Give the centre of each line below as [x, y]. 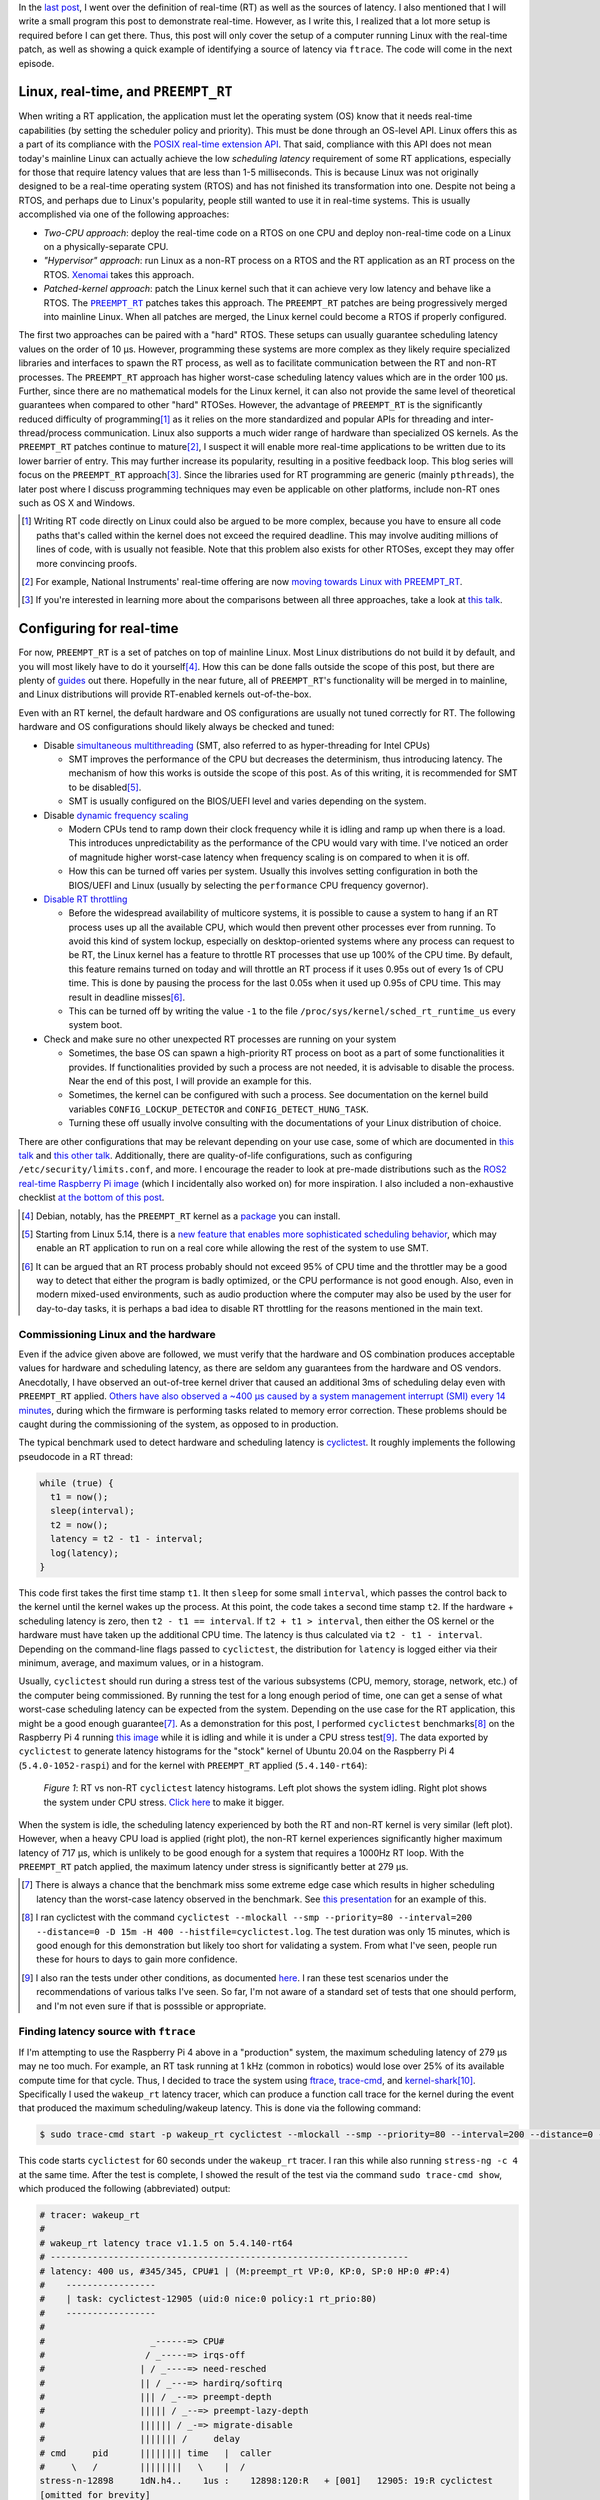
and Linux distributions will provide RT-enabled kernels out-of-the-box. [165, 694]
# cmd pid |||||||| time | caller [155, 2453]
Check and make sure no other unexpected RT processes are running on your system [220, 1039]
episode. [36, 63]
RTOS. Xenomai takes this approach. [119, 274]
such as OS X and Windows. [76, 503]
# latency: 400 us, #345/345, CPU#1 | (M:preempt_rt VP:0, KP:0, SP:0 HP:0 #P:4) [245, 2271]
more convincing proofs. [86, 563]
